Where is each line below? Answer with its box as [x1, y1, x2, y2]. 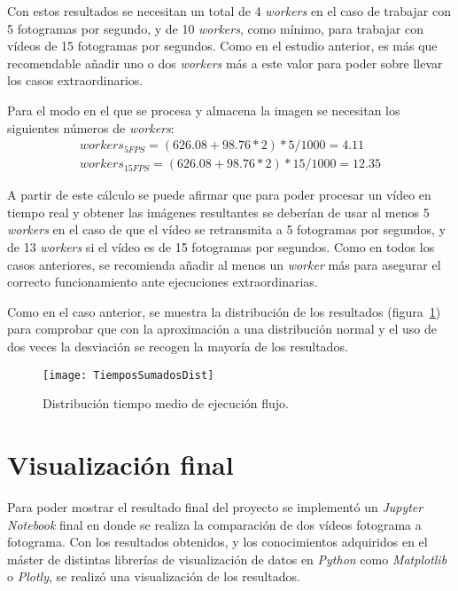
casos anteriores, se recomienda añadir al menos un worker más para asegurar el [7, 255, 441, 273]
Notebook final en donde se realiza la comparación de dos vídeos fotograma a [7, 515, 422, 533]
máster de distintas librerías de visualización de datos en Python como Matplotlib [7, 549, 447, 568]
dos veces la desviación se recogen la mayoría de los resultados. [7, 336, 348, 355]
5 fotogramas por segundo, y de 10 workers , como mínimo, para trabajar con [7, 19, 423, 37]
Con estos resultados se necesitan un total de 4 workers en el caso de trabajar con [7, 2, 451, 20]
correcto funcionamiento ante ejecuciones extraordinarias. [7, 272, 318, 291]
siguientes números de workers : [7, 118, 175, 137]
